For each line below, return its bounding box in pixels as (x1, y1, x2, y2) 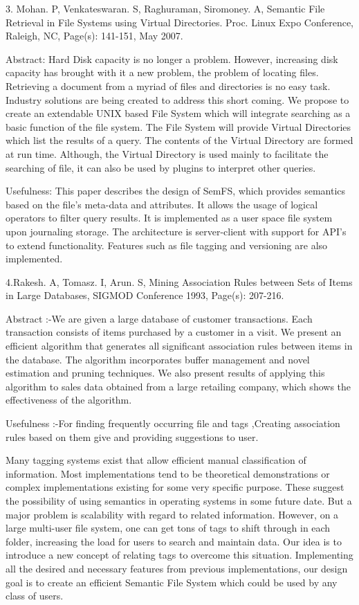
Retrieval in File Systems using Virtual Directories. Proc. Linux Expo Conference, (6, 15, 354, 29)
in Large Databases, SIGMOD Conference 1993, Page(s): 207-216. (6, 288, 284, 302)
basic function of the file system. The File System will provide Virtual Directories (6, 119, 351, 134)
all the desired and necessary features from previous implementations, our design (6, 561, 348, 575)
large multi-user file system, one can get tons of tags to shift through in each (6, 521, 331, 535)
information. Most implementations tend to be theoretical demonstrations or (6, 466, 330, 480)
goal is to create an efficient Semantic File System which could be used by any (6, 575, 338, 589)
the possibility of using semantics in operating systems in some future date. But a (6, 494, 352, 507)
